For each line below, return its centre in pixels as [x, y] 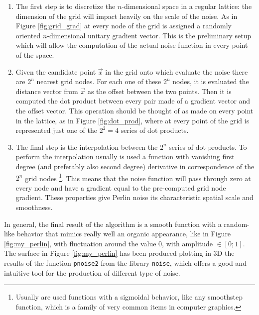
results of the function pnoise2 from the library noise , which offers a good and [125, 262]
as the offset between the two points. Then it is [159, 91]
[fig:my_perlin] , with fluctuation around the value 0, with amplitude [108, 243]
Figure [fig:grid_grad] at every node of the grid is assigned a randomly [124, 26]
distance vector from [47, 91]
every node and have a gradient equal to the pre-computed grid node [121, 187]
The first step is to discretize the [65, 6]
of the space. [35, 54]
